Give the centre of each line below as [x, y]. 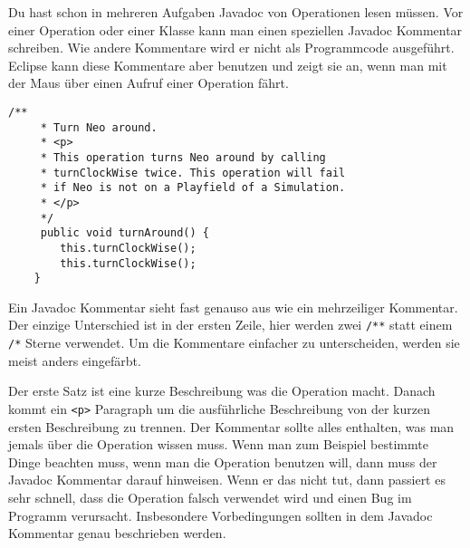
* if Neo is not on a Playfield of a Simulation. [193, 188]
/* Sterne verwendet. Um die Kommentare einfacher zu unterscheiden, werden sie [234, 343]
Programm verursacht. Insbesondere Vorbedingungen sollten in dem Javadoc [221, 515]
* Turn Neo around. [99, 127]
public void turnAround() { [125, 233]
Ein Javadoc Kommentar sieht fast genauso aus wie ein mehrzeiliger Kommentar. [233, 307]
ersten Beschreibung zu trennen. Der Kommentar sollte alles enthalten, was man [231, 426]
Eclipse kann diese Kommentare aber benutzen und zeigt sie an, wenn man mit [228, 65]
